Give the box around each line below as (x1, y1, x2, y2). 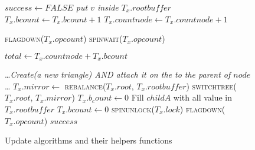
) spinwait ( (83, 32, 123, 45)
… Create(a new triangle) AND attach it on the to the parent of (5, 68, 231, 81)
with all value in (173, 91, 233, 104)
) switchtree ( (186, 79, 237, 92)
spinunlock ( (112, 103, 155, 115)
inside (97, 1, 119, 13)
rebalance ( (64, 79, 106, 92)
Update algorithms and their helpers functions (5, 134, 172, 146)
